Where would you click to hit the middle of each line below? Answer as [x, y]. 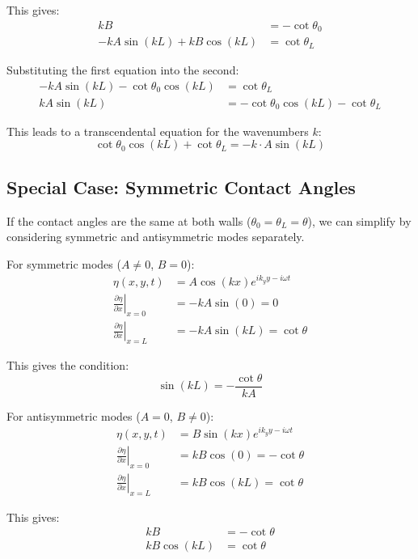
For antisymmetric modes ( [74, 415]
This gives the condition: [68, 364]
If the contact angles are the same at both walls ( [129, 220]
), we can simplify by [359, 220]
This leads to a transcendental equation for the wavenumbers [158, 131]
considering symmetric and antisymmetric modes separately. [156, 237]
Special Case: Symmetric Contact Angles [181, 186]
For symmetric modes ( [64, 263]
